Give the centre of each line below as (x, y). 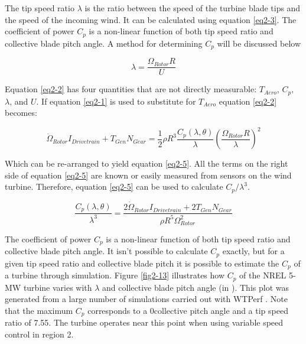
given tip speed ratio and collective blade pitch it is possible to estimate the (142, 263)
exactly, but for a (253, 251)
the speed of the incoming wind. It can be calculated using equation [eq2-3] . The (151, 19)
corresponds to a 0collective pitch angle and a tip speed (188, 311)
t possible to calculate (168, 251)
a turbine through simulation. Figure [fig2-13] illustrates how (115, 275)
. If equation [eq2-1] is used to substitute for (116, 101)
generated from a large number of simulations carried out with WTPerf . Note (146, 299)
